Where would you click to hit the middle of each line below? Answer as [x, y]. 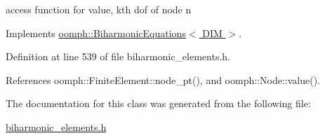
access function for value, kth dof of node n [99, 9]
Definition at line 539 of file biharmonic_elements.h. [118, 56]
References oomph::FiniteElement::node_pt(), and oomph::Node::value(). [163, 80]
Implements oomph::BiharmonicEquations [96, 33]
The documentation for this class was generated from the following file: [158, 103]
